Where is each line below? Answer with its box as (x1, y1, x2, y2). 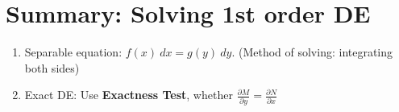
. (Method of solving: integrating (231, 44, 393, 60)
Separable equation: (24, 44, 123, 60)
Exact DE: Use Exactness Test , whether (24, 86, 233, 103)
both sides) (24, 59, 80, 76)
